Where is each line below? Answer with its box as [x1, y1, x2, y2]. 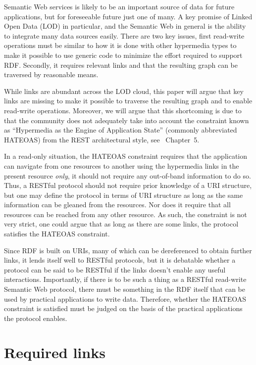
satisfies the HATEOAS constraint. [4, 228, 110, 239]
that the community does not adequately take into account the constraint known [4, 115, 249, 125]
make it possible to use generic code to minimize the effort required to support [4, 49, 243, 60]
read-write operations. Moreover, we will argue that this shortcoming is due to [4, 105, 242, 115]
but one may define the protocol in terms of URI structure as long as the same [4, 189, 243, 200]
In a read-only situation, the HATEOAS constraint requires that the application [4, 151, 248, 161]
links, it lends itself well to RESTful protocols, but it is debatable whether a [4, 255, 236, 265]
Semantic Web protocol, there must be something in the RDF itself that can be [4, 284, 245, 294]
